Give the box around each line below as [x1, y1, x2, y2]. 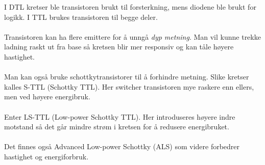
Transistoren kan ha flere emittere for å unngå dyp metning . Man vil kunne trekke [4, 31, 261, 42]
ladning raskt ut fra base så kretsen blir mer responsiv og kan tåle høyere [4, 41, 234, 52]
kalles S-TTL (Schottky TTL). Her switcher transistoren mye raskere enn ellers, [4, 81, 254, 92]
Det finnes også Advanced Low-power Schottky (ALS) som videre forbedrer [4, 141, 240, 152]
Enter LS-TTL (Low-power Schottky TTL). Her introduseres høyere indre [4, 111, 235, 122]
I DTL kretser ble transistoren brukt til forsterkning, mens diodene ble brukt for [4, 2, 256, 12]
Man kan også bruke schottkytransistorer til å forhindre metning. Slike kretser [4, 71, 249, 82]
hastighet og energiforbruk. [4, 151, 89, 161]
